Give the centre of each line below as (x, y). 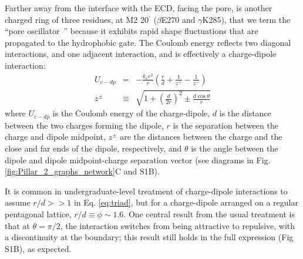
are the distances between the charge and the (201, 137)
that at (17, 225)
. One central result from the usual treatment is (209, 214)
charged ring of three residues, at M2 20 (77, 19)
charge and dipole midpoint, (55, 137)
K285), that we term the (246, 19)
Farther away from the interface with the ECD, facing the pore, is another (139, 8)
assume (18, 202)
